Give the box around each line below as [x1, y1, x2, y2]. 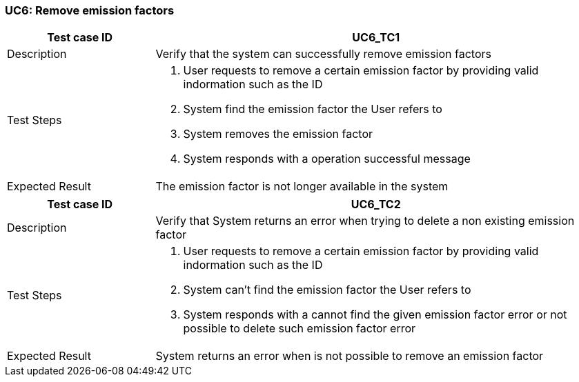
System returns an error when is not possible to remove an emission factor [155, 349, 544, 363]
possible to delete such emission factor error [183, 321, 416, 336]
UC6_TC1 [352, 30, 400, 45]
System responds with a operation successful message [183, 152, 471, 166]
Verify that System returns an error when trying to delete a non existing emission [155, 214, 575, 228]
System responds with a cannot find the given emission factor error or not [183, 308, 567, 322]
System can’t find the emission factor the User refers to [183, 283, 471, 297]
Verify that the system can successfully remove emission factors [155, 47, 491, 61]
